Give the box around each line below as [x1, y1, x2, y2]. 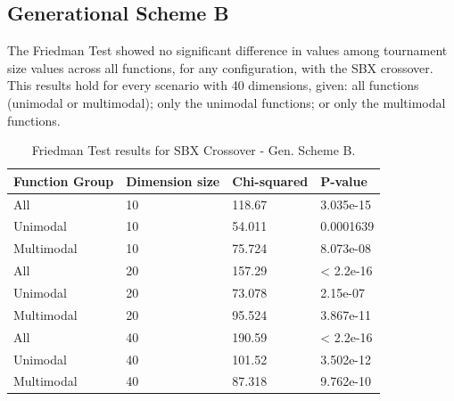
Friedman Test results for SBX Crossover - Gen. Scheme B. [31, 141, 356, 160]
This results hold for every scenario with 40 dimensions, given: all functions [7, 76, 419, 94]
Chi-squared [232, 171, 309, 190]
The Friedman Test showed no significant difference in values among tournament [7, 41, 448, 60]
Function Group [13, 171, 114, 190]
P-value [320, 171, 367, 190]
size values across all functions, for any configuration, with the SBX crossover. [7, 58, 433, 77]
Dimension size [126, 171, 220, 190]
